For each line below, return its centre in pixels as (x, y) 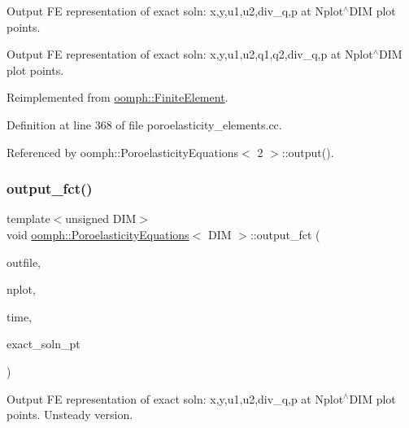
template (28, 218)
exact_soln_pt (44, 344)
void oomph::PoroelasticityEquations (98, 234)
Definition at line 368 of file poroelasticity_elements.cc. (144, 124)
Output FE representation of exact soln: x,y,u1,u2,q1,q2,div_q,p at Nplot (190, 54)
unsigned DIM (101, 218)
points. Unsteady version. (70, 415)
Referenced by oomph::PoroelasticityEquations (123, 152)
